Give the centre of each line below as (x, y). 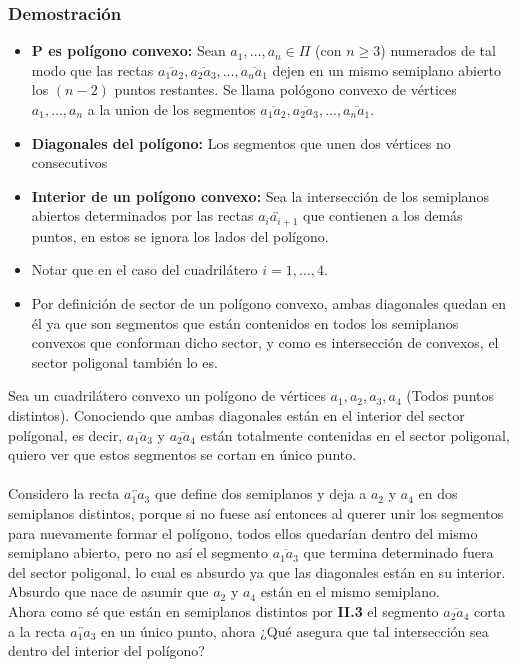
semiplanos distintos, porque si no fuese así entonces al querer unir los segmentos (256, 512)
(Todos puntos (450, 395)
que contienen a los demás (382, 215)
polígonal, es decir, (65, 434)
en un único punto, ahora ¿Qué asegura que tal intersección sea (295, 630)
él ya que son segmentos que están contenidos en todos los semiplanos (245, 322)
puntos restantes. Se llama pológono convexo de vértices (285, 89)
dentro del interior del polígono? (106, 650)
